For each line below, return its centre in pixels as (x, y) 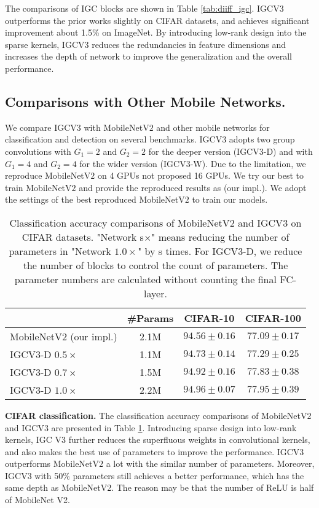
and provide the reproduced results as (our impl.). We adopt (193, 187)
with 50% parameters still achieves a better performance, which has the (169, 475)
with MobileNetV (116, 127)
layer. (156, 293)
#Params (150, 318)
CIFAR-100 (273, 318)
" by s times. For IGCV (188, 251)
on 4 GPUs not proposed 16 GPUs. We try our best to (201, 175)
